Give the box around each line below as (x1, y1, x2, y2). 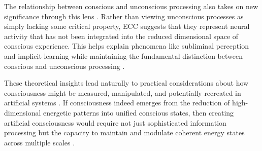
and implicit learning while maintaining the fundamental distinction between (4, 50, 243, 61)
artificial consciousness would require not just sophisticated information (4, 117, 226, 128)
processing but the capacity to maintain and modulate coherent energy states (4, 127, 245, 138)
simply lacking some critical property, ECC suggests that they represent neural (4, 21, 250, 31)
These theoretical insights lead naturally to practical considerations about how (4, 78, 249, 88)
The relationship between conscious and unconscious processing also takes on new (4, 1, 258, 11)
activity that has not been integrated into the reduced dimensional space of (4, 30, 239, 41)
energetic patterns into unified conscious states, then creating (43, 107, 234, 118)
